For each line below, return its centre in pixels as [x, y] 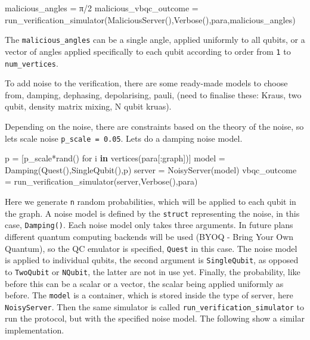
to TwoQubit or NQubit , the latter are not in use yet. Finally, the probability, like [153, 271]
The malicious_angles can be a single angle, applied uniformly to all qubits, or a [155, 40]
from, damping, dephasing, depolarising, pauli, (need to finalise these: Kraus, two [153, 94]
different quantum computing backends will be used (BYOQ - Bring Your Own [149, 236]
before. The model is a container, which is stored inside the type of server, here [149, 295]
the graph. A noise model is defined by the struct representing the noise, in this [152, 213]
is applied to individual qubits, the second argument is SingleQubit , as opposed [152, 260]
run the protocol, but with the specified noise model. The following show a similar [155, 318]
